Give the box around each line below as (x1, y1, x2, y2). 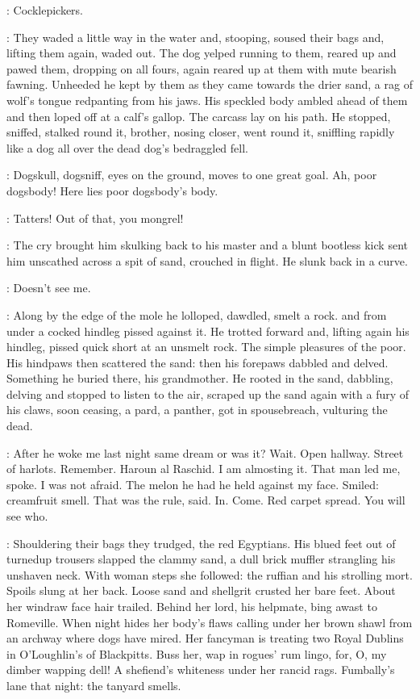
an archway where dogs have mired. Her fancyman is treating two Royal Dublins (6, 630, 404, 647)
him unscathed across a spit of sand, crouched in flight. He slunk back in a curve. (6, 252, 408, 269)
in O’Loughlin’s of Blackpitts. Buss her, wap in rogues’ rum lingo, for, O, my (6, 645, 387, 662)
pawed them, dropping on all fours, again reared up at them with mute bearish (6, 60, 397, 77)
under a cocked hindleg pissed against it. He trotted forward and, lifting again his (6, 322, 410, 339)
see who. (6, 508, 48, 525)
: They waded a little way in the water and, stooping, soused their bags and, (6, 28, 385, 45)
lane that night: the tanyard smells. (6, 676, 181, 693)
